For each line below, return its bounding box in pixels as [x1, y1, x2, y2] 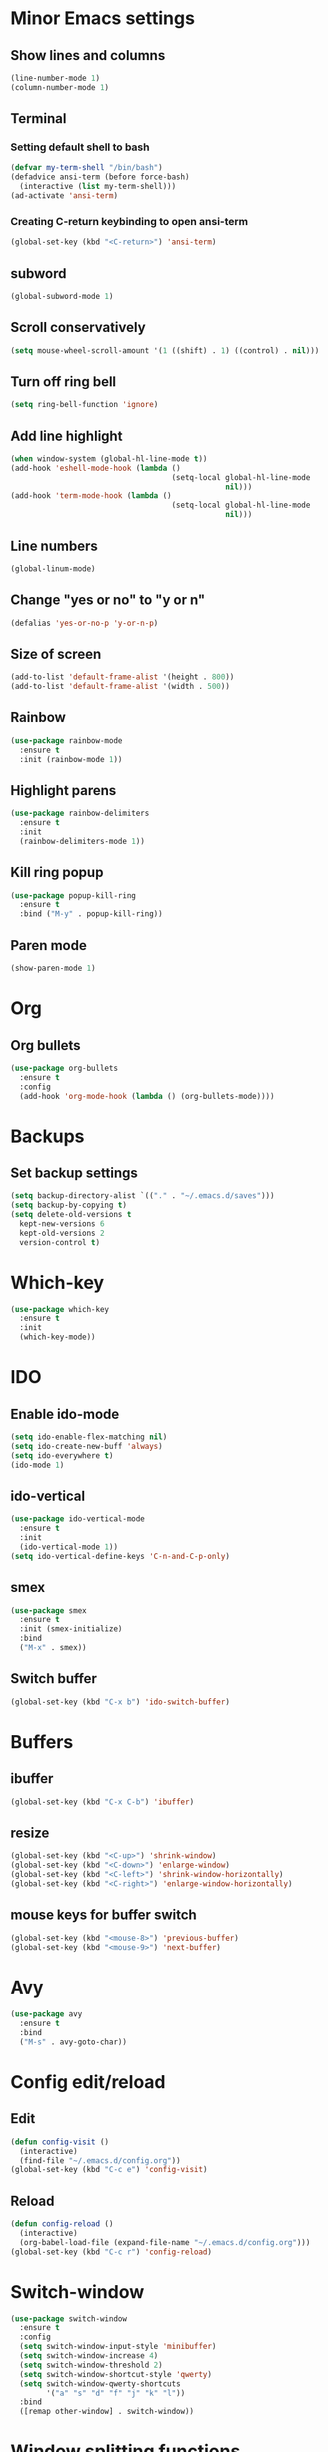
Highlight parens [10, 782, 117, 799]
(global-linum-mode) [10, 563, 97, 574]
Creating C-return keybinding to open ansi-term [10, 214, 249, 228]
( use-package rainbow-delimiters [10, 808, 150, 819]
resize [10, 1824, 50, 1841]
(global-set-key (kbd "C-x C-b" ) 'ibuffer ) [10, 1797, 195, 1807]
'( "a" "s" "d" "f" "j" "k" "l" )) [46, 2388, 186, 2398]
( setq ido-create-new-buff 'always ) [10, 1441, 163, 1451]
